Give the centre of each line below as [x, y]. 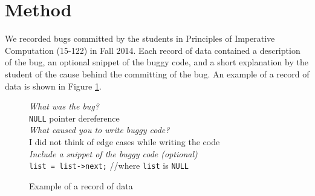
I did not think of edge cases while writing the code [125, 141]
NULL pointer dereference [74, 118]
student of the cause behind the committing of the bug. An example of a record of [157, 73]
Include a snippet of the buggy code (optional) [113, 153]
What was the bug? [64, 106]
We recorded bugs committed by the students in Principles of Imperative [140, 38]
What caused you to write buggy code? [99, 130]
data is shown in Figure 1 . [53, 86]
